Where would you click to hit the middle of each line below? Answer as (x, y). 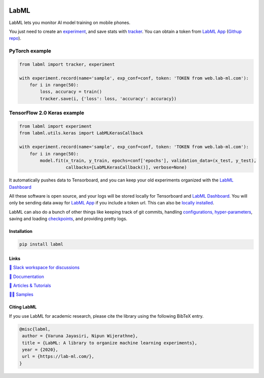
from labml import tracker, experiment (67, 64)
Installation (21, 231)
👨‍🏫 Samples (21, 295)
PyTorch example (30, 51)
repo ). (15, 38)
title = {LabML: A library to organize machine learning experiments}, (110, 343)
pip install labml (41, 244)
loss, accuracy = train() (71, 92)
